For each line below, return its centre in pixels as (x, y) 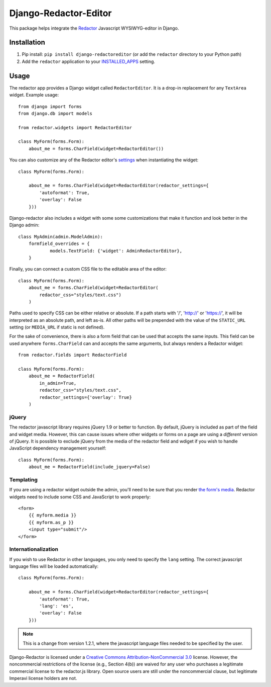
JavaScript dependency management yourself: (58, 448)
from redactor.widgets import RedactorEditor (75, 127)
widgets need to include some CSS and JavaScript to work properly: (80, 497)
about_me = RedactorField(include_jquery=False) (89, 467)
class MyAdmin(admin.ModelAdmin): (60, 237)
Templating (23, 479)
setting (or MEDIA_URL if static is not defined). (57, 327)
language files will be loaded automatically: (54, 566)
